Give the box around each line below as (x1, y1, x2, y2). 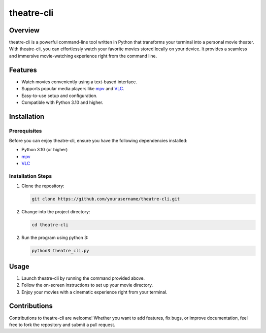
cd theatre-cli (32, 222, 68, 228)
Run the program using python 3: (21, 234, 89, 241)
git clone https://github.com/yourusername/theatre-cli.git (32, 196, 180, 202)
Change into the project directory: (21, 209, 91, 215)
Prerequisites (9, 127, 42, 134)
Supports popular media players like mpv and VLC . (21, 86, 125, 92)
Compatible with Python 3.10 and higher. (21, 99, 103, 105)
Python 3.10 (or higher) (21, 147, 68, 153)
